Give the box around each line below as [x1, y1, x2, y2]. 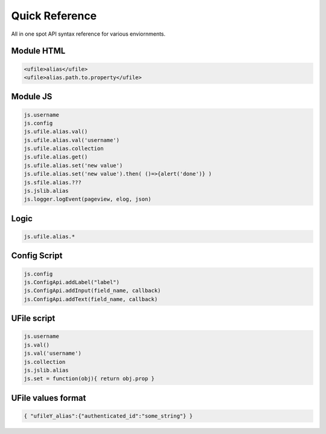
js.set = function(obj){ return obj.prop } [24, 375, 155, 382]
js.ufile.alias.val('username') [24, 137, 120, 143]
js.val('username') [24, 350, 81, 357]
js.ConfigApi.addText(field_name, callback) [24, 296, 158, 302]
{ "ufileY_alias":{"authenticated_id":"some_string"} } [24, 412, 193, 419]
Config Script [11, 251, 63, 261]
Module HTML [11, 46, 66, 56]
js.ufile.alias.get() [24, 154, 88, 160]
